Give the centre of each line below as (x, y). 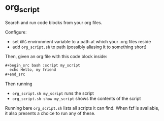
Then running (19, 84)
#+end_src (15, 75)
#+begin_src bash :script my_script (43, 65)
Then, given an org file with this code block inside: (56, 56)
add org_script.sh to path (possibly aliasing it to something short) (79, 47)
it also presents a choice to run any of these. (50, 113)
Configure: (16, 32)
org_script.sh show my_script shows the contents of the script (77, 99)
